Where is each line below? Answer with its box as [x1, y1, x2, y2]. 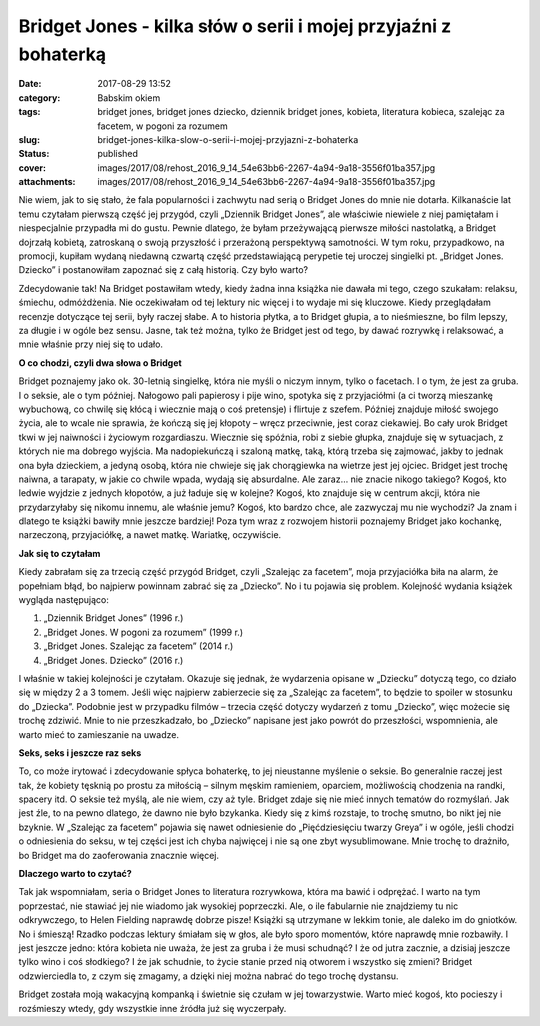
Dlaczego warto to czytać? [18, 868, 132, 880]
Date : [18, 78, 42, 90]
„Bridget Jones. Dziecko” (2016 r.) [43, 654, 184, 666]
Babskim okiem [97, 91, 161, 104]
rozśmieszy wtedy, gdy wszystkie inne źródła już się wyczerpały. [18, 1002, 287, 1014]
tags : [18, 106, 41, 118]
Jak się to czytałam [18, 547, 101, 559]
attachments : [18, 176, 76, 188]
